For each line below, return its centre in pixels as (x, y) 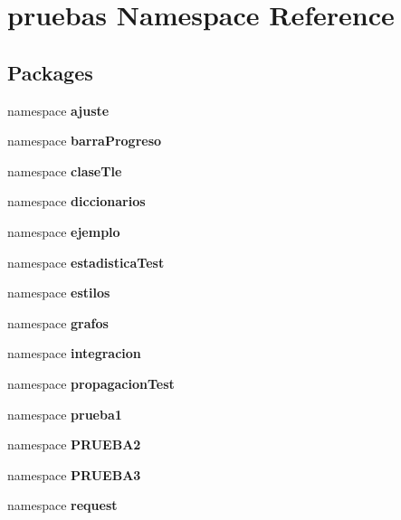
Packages (50, 72)
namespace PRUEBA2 (74, 444)
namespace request (62, 505)
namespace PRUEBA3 (74, 474)
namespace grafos (58, 322)
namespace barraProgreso (85, 141)
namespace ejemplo (64, 231)
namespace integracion (74, 353)
